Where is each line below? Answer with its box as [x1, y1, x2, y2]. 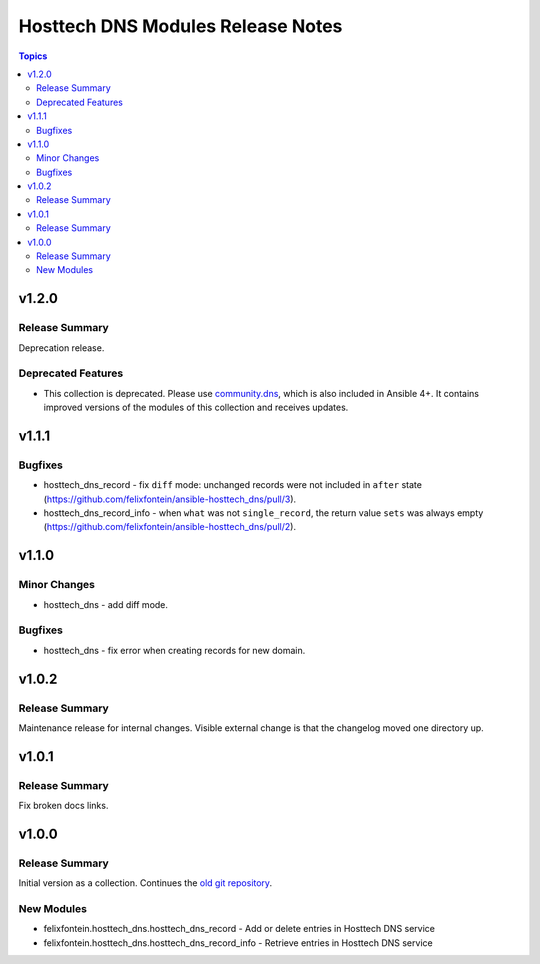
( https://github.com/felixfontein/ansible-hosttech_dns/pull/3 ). [43, 493, 297, 505]
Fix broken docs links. [18, 800, 109, 812]
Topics [18, 50, 48, 62]
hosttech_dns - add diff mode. [43, 598, 169, 610]
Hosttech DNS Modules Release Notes [18, 15, 343, 37]
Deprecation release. [18, 341, 105, 354]
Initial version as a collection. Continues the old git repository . [18, 877, 273, 889]
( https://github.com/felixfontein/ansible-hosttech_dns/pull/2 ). [43, 521, 297, 533]
